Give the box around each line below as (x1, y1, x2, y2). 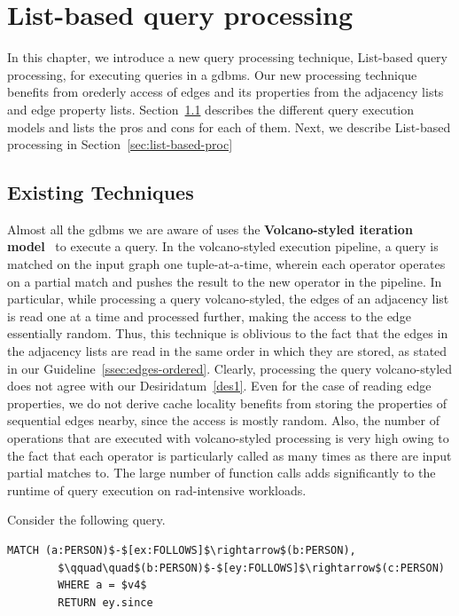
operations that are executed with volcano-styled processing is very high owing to (7, 429, 449, 447)
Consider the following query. (7, 510, 166, 529)
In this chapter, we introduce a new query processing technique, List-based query (7, 48, 447, 67)
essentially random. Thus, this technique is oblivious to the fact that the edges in (7, 324, 448, 343)
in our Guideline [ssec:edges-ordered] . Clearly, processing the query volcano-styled (7, 359, 453, 377)
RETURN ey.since (58, 596, 153, 609)
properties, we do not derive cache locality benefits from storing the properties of (7, 393, 447, 412)
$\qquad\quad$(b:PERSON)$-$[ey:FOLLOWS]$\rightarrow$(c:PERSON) (58, 561, 445, 574)
